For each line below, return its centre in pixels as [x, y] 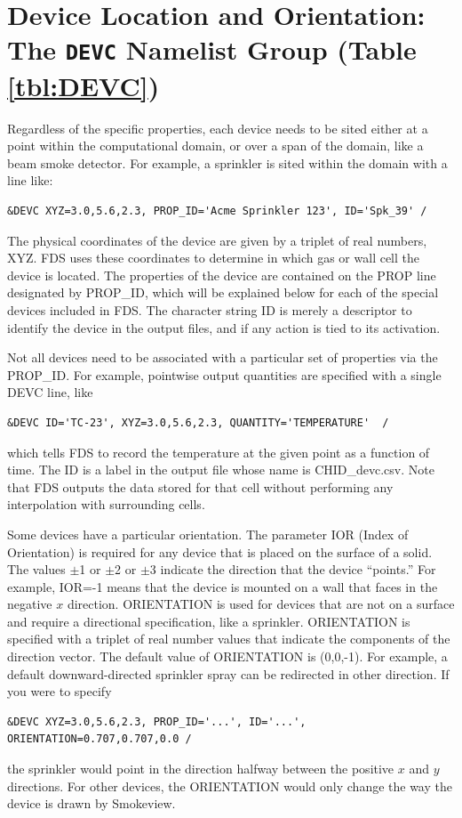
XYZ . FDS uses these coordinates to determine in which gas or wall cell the [214, 258]
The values [36, 569]
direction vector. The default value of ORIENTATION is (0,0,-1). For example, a [227, 656]
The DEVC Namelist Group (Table [212, 49]
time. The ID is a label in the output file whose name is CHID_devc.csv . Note [221, 470]
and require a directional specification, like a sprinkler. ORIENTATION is [209, 621]
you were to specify [60, 691]
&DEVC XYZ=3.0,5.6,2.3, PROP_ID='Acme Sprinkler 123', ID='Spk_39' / [217, 211]
